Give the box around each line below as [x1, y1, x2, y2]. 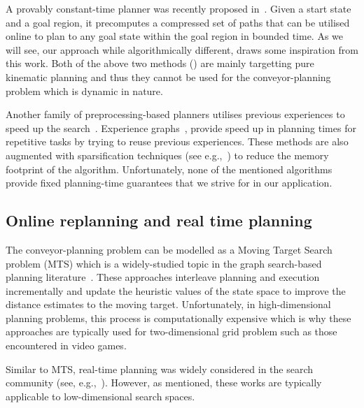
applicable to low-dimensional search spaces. [6, 388, 195, 403]
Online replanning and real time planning [6, 210, 312, 231]
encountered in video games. [6, 338, 127, 353]
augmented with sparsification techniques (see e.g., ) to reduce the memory [6, 147, 329, 162]
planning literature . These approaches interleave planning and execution [6, 270, 320, 284]
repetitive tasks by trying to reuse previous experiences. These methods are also [6, 134, 349, 149]
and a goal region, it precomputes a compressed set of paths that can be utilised [6, 15, 350, 29]
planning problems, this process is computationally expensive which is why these [6, 310, 351, 325]
